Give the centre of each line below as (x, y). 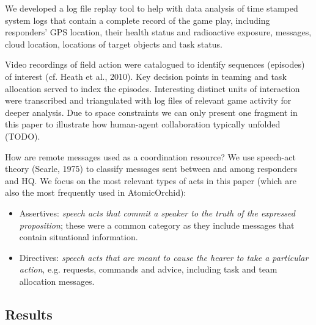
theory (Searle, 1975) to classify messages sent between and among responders (151, 169)
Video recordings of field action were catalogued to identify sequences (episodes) (155, 64)
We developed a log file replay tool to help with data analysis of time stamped (152, 8)
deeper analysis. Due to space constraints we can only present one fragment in (151, 112)
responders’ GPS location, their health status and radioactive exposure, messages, (158, 32)
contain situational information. (79, 237)
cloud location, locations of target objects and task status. (114, 44)
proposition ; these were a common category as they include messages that (157, 225)
